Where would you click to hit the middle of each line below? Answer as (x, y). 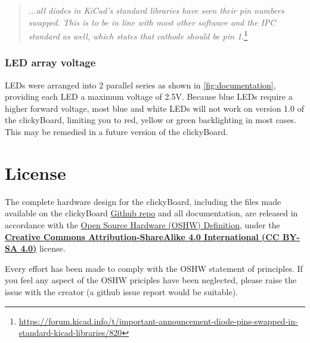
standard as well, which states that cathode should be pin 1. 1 (138, 35)
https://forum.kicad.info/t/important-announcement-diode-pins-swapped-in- (158, 321)
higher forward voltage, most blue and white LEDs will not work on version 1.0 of (154, 108)
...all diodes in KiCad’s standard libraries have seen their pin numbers (156, 10)
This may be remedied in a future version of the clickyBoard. (117, 132)
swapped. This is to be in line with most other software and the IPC (152, 22)
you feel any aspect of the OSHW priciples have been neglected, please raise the (151, 280)
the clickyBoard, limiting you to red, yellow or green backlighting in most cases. (151, 120)
